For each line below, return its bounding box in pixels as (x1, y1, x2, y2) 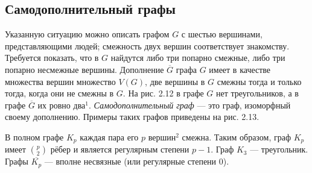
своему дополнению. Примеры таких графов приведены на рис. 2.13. (5, 110, 259, 123)
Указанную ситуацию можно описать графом (5, 28, 170, 40)
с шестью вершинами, (181, 28, 263, 40)
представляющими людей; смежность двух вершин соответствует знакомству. (5, 39, 290, 52)
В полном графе (5, 130, 64, 143)
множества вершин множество (5, 75, 116, 87)
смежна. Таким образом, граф (182, 130, 291, 143)
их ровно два (37, 98, 86, 111)
